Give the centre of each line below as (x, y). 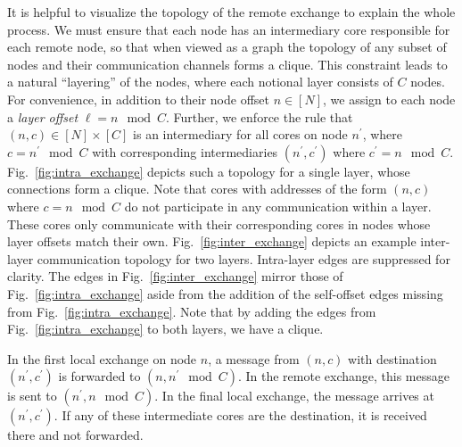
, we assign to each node (389, 99)
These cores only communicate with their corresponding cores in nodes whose (219, 223)
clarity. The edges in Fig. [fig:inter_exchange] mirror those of (175, 276)
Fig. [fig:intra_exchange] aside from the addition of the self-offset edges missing (225, 293)
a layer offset (43, 116)
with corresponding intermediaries (185, 151)
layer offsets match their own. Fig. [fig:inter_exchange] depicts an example (212, 241)
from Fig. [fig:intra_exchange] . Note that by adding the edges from (192, 311)
